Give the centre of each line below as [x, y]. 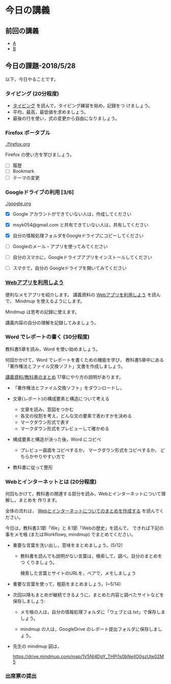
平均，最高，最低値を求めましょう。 [50, 112]
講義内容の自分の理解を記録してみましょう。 [52, 322]
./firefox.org [18, 144]
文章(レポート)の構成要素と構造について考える [61, 398]
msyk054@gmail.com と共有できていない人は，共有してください [81, 225]
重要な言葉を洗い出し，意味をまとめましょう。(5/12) [68, 545]
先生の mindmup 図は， [37, 646]
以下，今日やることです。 [32, 79]
